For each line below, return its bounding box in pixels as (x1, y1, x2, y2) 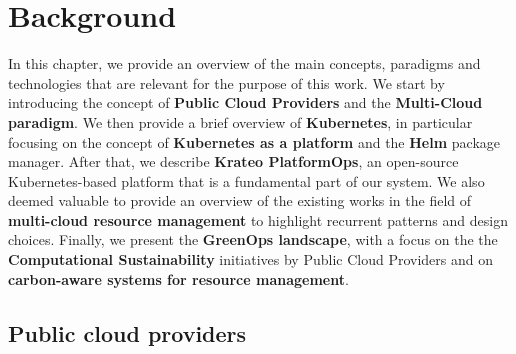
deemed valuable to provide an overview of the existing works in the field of (8, 190, 472, 211)
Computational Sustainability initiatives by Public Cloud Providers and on (8, 249, 494, 270)
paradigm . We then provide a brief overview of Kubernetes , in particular (8, 111, 473, 132)
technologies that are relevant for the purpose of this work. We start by (8, 72, 445, 93)
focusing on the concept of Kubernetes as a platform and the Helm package (8, 131, 500, 152)
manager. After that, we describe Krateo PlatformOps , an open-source (8, 151, 459, 172)
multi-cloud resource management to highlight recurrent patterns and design (8, 209, 508, 230)
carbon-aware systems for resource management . (8, 268, 349, 289)
